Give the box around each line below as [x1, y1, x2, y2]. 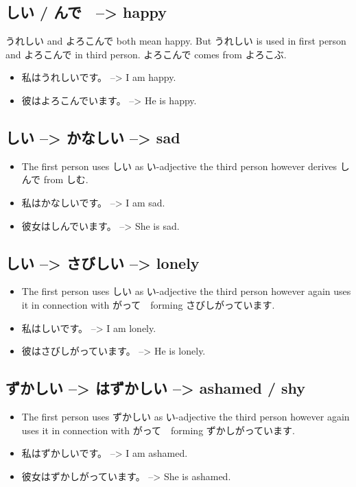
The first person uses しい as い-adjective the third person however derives [21, 158, 337, 173]
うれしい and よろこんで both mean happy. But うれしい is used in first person [5, 34, 346, 48]
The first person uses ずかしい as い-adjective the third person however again [21, 409, 350, 423]
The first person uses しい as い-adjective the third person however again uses [21, 284, 351, 298]
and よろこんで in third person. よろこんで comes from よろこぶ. [5, 47, 287, 61]
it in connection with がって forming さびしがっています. [21, 297, 275, 311]
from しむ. [43, 172, 88, 187]
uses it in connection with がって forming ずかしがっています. [21, 423, 295, 437]
